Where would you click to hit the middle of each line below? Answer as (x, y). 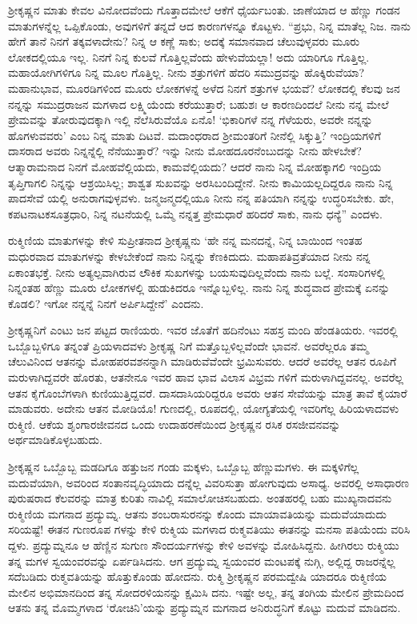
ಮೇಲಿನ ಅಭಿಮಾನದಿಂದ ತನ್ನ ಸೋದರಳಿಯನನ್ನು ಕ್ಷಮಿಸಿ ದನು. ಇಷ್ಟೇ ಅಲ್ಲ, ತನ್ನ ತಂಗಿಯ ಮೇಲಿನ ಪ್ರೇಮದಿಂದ (206, 592)
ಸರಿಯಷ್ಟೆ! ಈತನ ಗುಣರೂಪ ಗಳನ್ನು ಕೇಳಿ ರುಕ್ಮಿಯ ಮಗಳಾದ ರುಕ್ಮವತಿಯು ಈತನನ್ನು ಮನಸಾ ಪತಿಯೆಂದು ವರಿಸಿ (209, 529)
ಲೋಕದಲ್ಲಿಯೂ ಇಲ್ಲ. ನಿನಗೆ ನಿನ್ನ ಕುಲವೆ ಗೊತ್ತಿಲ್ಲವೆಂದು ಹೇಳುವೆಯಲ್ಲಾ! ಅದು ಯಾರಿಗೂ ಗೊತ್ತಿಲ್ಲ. (189, 56)
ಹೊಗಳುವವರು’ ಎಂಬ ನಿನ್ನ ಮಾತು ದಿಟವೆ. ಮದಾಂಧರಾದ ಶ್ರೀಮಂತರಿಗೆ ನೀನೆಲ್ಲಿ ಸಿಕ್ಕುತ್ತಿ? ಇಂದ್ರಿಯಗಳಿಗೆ (194, 135)
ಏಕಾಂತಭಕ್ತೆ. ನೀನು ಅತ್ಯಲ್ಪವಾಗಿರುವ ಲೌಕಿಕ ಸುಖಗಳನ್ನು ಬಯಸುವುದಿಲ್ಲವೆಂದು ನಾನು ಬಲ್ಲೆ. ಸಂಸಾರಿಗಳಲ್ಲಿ (196, 272)
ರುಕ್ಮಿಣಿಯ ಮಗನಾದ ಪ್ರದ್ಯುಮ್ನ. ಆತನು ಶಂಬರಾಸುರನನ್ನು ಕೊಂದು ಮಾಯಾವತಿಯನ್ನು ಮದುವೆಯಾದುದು (197, 513)
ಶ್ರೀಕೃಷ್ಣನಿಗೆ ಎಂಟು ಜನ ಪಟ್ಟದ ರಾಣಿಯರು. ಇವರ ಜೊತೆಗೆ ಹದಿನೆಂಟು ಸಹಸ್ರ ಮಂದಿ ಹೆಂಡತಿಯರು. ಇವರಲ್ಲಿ (203, 330)
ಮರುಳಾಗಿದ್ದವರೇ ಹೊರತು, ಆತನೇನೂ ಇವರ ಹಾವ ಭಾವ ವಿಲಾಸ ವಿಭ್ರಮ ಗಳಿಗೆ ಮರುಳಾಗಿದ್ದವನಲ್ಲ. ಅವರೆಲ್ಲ (206, 377)
